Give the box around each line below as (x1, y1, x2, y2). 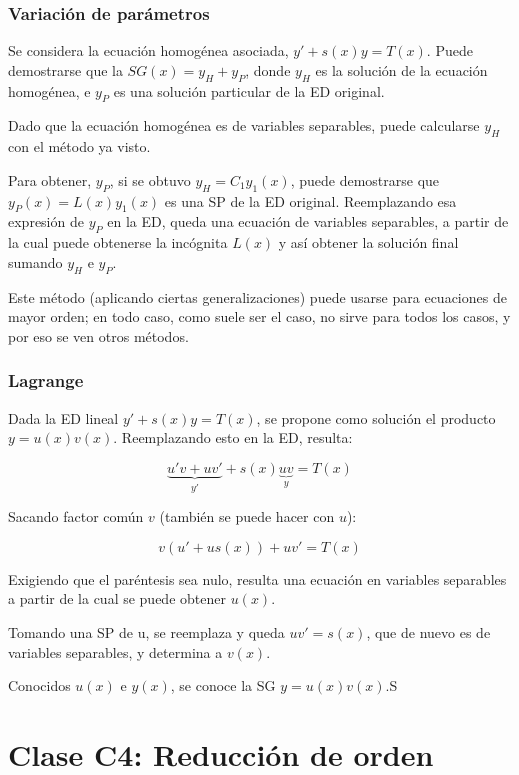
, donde (245, 59, 291, 80)
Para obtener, (8, 169, 92, 190)
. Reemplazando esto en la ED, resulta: (113, 427, 353, 448)
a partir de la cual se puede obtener (8, 588, 226, 609)
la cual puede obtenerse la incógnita (8, 232, 228, 253)
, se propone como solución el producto (256, 407, 496, 428)
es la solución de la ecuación (315, 59, 488, 80)
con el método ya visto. (8, 136, 151, 157)
